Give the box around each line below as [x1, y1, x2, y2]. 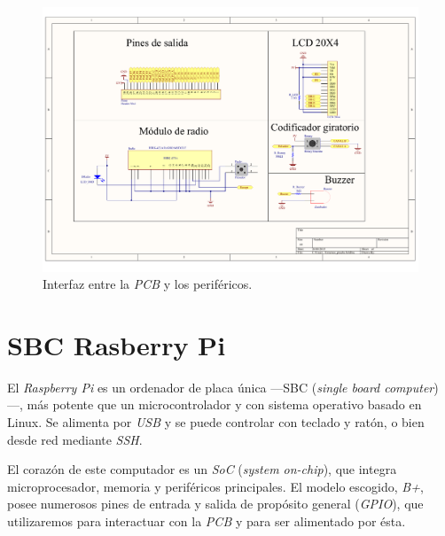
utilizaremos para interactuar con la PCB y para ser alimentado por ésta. [7, 512, 406, 530]
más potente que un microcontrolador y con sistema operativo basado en [27, 395, 422, 414]
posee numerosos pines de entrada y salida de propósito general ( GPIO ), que [7, 494, 424, 513]
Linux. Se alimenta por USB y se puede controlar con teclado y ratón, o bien [7, 413, 425, 431]
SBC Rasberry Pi [7, 326, 226, 362]
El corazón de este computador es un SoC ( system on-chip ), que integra [7, 460, 397, 478]
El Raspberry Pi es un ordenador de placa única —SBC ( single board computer [7, 377, 434, 396]
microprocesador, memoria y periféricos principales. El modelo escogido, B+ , [7, 477, 424, 495]
